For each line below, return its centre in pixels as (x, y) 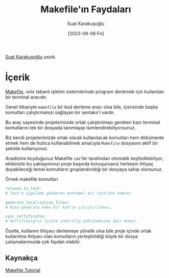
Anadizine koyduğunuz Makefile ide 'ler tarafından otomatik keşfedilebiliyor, (84, 158)
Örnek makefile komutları (32, 179)
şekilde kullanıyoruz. (27, 148)
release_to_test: (24, 188)
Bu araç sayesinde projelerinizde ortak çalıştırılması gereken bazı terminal (83, 122)
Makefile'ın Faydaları (86, 9)
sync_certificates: (26, 216)
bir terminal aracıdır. (26, 97)
